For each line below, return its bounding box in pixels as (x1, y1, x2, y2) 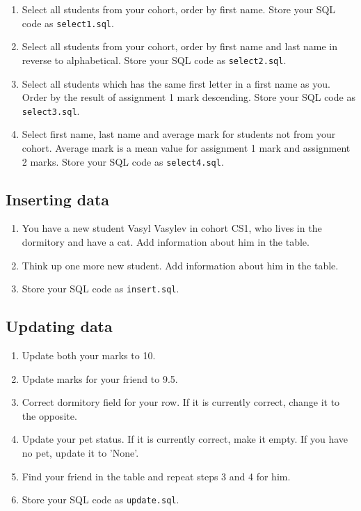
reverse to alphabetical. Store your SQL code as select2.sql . (22, 52, 287, 67)
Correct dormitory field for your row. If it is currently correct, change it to (22, 395, 340, 409)
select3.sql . (22, 103, 80, 118)
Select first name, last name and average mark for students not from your (22, 127, 336, 141)
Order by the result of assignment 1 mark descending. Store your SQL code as (22, 90, 355, 104)
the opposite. (22, 408, 77, 423)
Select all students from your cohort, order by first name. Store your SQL (22, 2, 336, 16)
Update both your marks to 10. (22, 348, 156, 363)
